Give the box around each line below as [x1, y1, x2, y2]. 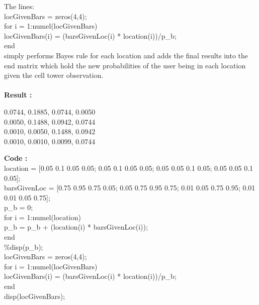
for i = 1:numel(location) [4, 212, 81, 222]
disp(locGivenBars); [4, 290, 65, 301]
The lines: [4, 1, 34, 11]
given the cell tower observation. [4, 70, 104, 80]
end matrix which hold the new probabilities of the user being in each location [4, 60, 246, 70]
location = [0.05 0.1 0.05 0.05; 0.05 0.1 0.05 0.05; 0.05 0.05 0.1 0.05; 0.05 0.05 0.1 [4, 162, 253, 173]
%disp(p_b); [4, 241, 43, 252]
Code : [4, 153, 28, 163]
